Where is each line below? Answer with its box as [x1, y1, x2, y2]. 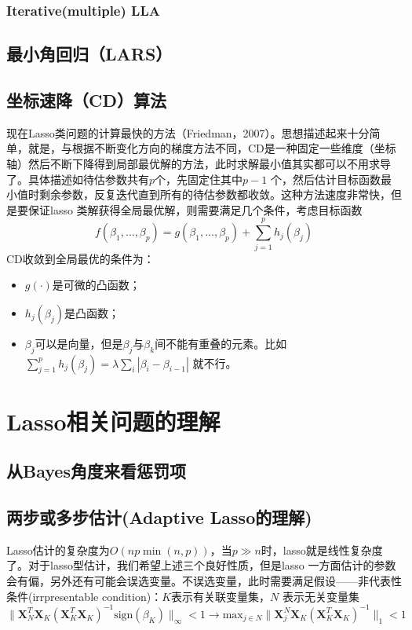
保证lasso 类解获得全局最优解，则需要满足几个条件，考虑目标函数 [27, 201, 363, 218]
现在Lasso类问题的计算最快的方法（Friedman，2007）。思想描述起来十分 [6, 124, 370, 141]
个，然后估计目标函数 [270, 170, 381, 187]
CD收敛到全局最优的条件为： [6, 250, 155, 266]
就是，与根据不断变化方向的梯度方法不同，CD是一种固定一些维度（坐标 [27, 140, 396, 156]
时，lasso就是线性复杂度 [261, 541, 383, 558]
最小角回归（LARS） [6, 42, 173, 66]
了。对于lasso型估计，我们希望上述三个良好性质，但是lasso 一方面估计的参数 [6, 557, 396, 573]
